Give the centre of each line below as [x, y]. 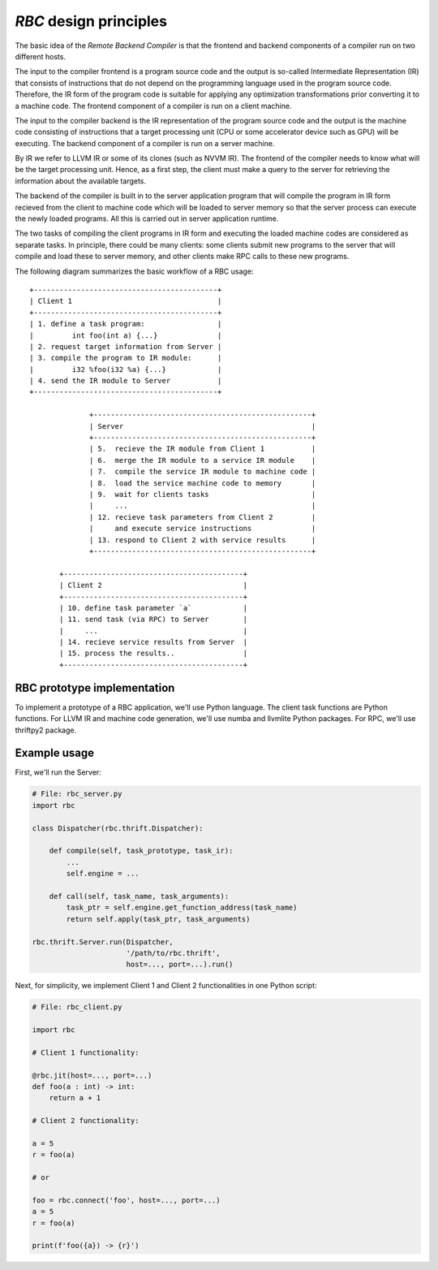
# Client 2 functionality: [86, 1121]
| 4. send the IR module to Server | [126, 381]
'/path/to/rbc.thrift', [173, 953]
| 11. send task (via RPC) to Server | [153, 620]
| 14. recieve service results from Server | [153, 642]
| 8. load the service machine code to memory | [203, 483]
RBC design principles [91, 21]
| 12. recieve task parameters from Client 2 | [203, 517]
